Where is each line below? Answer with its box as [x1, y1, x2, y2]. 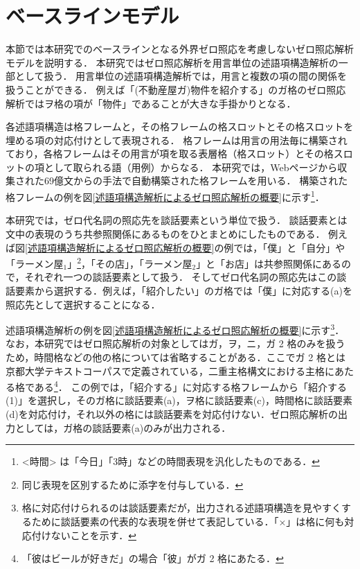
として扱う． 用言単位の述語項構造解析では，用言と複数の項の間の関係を [15, 69, 348, 83]
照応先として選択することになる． [6, 297, 161, 311]
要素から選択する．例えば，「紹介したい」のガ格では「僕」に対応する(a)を [15, 283, 352, 297]
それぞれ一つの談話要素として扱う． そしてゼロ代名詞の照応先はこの [24, 270, 337, 284]
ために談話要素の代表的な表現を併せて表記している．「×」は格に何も [31, 514, 345, 528]
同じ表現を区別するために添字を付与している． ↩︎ [21, 477, 244, 491]
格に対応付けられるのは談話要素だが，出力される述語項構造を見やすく [21, 500, 341, 515]
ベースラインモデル [6, 1, 179, 30]
